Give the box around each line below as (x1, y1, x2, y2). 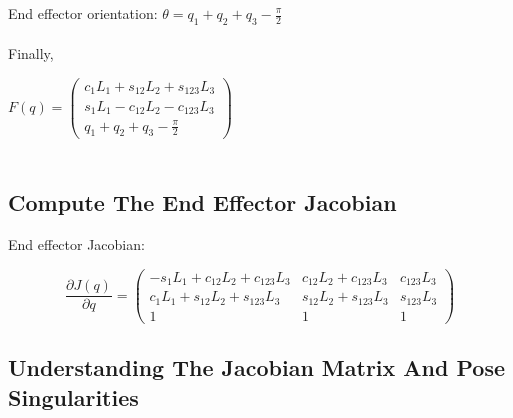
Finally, (8, 43, 54, 64)
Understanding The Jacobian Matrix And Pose (8, 352, 505, 383)
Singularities (8, 381, 139, 412)
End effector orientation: (8, 3, 158, 23)
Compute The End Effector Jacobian (8, 187, 397, 218)
